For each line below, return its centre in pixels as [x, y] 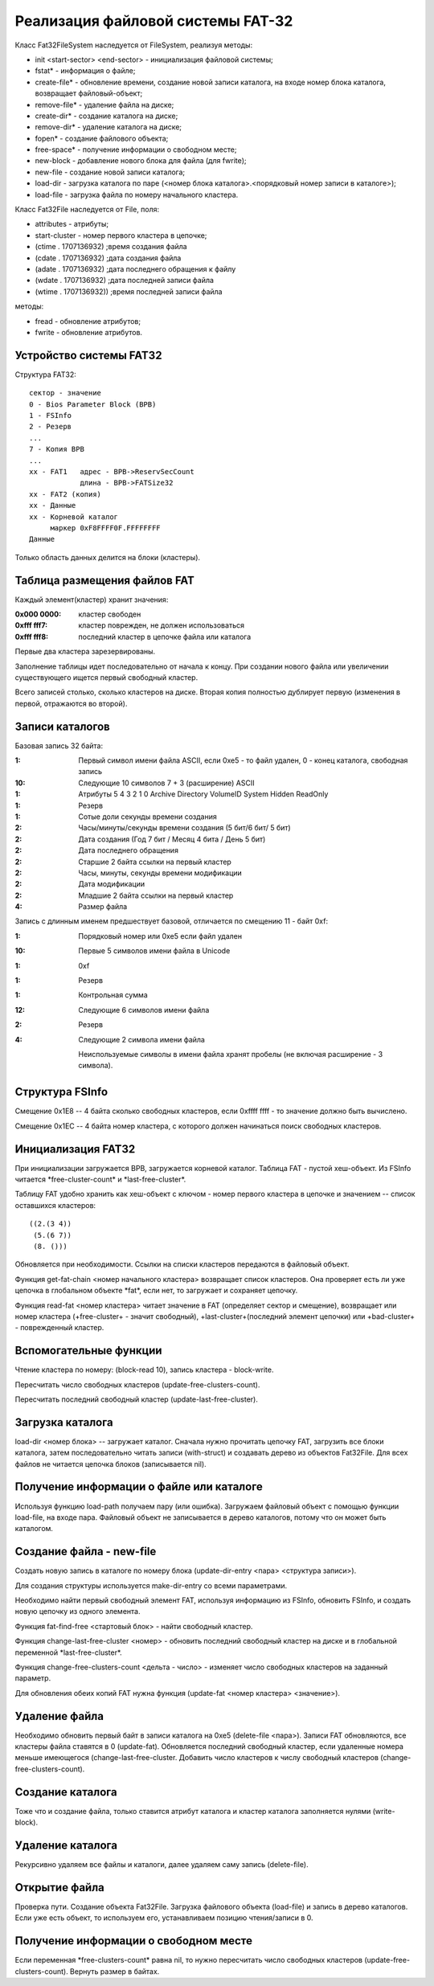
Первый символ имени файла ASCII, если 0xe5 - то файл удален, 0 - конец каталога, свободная [243, 760]
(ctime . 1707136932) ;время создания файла [111, 247]
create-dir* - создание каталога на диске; [106, 116]
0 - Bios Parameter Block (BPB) [93, 404]
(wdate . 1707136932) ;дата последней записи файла [125, 280]
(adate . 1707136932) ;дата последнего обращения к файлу [135, 268]
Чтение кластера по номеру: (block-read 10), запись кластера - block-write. [144, 1370]
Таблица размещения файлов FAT [104, 580]
